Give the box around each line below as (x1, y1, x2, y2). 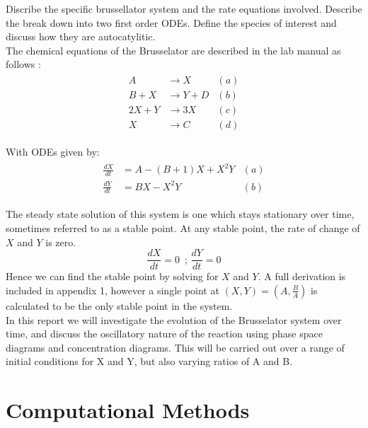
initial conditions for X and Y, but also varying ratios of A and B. (6, 354, 293, 369)
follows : (6, 57, 41, 71)
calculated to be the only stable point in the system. (6, 298, 233, 313)
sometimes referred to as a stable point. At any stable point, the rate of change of (6, 221, 360, 236)
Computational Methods (6, 395, 250, 424)
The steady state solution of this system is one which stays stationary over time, (6, 207, 355, 221)
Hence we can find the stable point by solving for (6, 269, 219, 284)
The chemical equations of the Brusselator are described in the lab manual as (6, 42, 341, 57)
